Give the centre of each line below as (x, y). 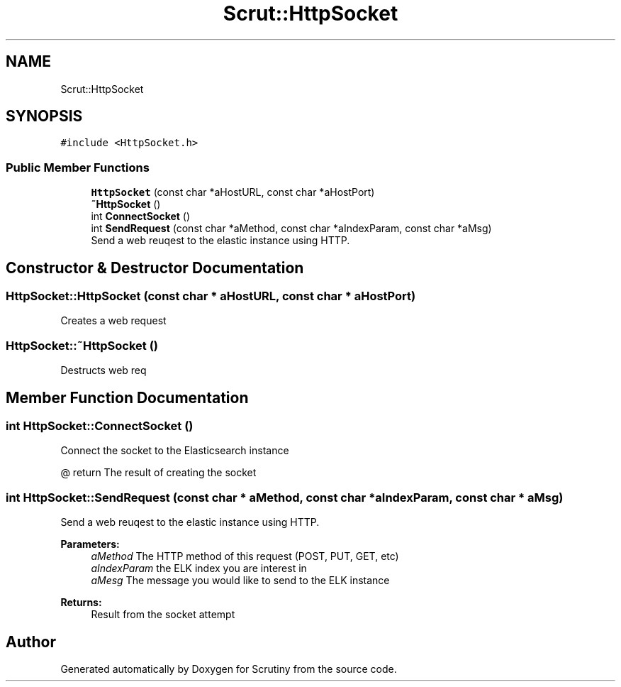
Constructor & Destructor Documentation (155, 268)
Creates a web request (113, 321)
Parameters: (90, 544)
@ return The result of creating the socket (158, 473)
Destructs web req (103, 370)
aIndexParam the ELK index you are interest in (199, 568)
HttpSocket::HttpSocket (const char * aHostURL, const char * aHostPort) (211, 296)
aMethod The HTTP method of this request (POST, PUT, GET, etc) (245, 556)
